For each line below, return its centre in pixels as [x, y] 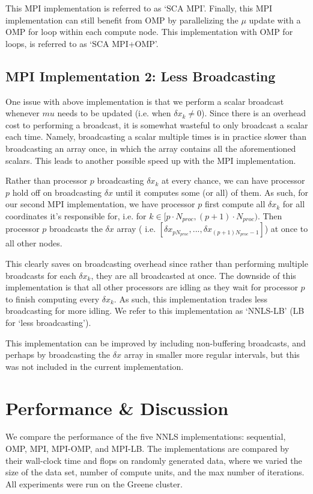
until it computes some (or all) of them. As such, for [212, 192]
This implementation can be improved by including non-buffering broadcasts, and [156, 342]
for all [294, 204]
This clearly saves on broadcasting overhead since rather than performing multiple [157, 263]
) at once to [286, 229]
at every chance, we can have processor [233, 180]
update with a [275, 20]
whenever [23, 113]
